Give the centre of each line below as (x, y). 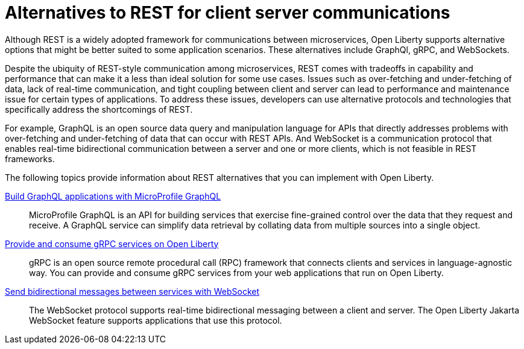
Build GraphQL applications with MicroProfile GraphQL (113, 196)
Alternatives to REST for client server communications (228, 13)
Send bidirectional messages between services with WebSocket (132, 291)
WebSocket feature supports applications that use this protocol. (156, 320)
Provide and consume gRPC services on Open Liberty (112, 244)
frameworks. (30, 159)
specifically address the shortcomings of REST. (99, 109)
